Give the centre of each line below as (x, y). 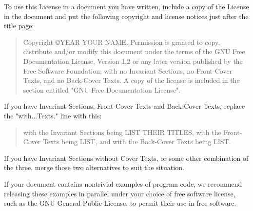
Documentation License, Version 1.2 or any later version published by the (133, 61)
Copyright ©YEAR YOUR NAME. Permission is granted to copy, (122, 42)
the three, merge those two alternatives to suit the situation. (94, 167)
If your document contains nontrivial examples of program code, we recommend (123, 183)
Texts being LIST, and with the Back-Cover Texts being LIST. (137, 142)
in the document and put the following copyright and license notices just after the (126, 16)
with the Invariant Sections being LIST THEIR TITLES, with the (122, 132)
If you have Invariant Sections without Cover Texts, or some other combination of (126, 158)
